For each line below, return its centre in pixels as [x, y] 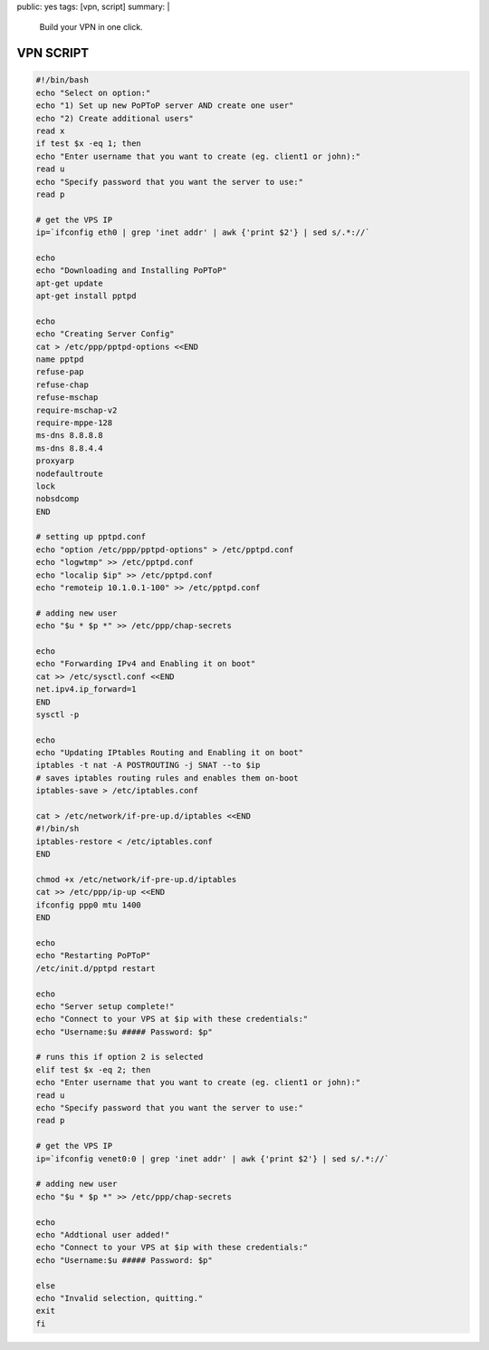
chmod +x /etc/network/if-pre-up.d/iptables [136, 879]
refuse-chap [62, 384]
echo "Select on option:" [93, 92]
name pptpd [60, 359]
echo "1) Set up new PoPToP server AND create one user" [165, 106]
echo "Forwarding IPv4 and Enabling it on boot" [146, 664]
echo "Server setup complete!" [105, 1006]
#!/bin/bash [62, 80]
